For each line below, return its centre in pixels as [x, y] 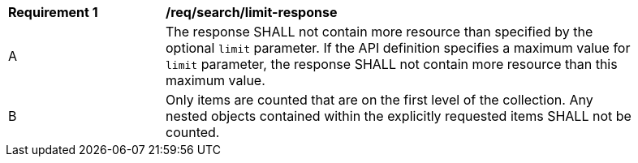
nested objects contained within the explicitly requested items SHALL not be [399, 116]
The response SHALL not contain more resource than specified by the [379, 32]
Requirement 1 [53, 12]
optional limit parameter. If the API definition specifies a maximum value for [398, 48]
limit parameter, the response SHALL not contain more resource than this [392, 64]
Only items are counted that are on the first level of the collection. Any [379, 100]
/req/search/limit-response [252, 12]
